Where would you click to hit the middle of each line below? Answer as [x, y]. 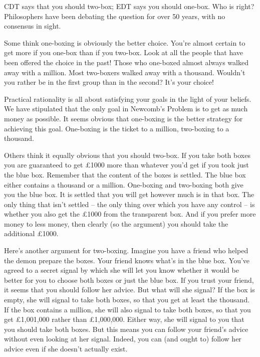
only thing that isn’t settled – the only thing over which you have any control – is [129, 204]
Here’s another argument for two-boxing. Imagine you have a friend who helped [126, 250]
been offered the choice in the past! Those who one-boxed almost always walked [126, 62]
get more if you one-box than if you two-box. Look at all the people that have [124, 52]
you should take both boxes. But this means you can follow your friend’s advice [126, 329]
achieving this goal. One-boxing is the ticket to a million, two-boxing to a [117, 128]
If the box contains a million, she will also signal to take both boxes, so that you [127, 309]
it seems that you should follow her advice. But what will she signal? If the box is [129, 290]
